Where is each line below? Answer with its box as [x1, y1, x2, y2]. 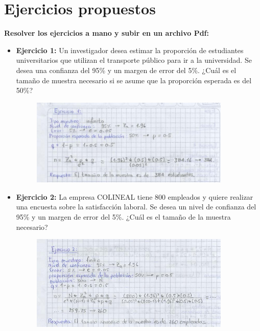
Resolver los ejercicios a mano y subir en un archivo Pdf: [4, 28, 209, 38]
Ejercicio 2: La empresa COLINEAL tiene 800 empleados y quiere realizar [16, 191, 253, 202]
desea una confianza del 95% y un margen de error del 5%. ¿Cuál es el [16, 64, 237, 75]
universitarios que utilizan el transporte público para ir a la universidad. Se [16, 55, 252, 65]
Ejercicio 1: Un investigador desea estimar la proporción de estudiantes [16, 44, 244, 55]
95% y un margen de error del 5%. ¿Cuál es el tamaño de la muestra [16, 211, 231, 222]
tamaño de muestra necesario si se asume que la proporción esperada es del [16, 75, 252, 85]
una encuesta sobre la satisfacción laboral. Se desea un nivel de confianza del [16, 201, 256, 212]
